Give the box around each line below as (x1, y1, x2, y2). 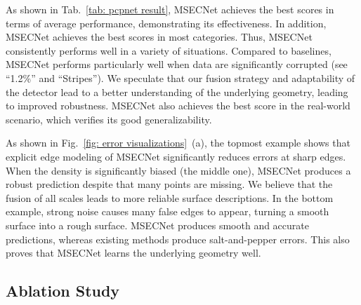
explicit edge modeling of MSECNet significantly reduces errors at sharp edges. (6, 149, 346, 163)
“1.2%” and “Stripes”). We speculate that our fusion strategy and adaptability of (6, 70, 355, 85)
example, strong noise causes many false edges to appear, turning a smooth (6, 204, 329, 219)
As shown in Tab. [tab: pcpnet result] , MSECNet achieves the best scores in (6, 2, 334, 16)
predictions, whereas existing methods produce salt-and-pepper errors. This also (6, 231, 350, 246)
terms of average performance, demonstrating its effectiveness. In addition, (6, 15, 327, 30)
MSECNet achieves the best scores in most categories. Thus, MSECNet (6, 29, 313, 44)
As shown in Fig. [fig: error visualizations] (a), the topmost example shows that (6, 135, 350, 150)
